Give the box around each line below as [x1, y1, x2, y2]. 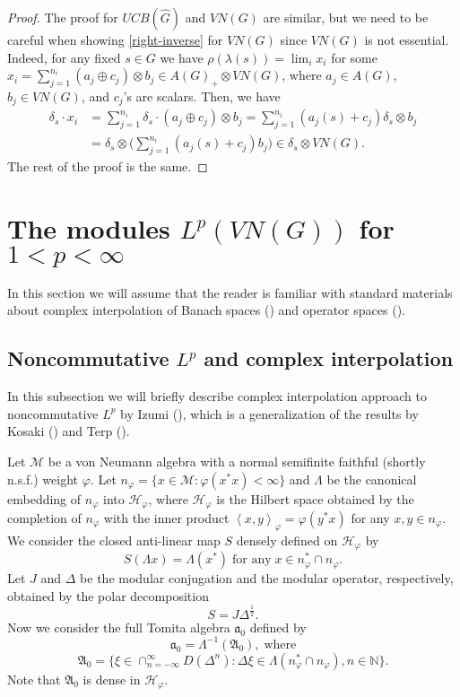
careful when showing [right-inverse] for [7, 30, 223, 48]
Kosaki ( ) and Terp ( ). [7, 422, 130, 440]
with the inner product [103, 509, 230, 527]
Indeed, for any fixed [7, 48, 121, 66]
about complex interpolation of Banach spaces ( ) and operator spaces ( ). [7, 301, 405, 319]
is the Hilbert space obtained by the [216, 489, 414, 508]
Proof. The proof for [7, 8, 118, 26]
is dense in [82, 669, 141, 688]
